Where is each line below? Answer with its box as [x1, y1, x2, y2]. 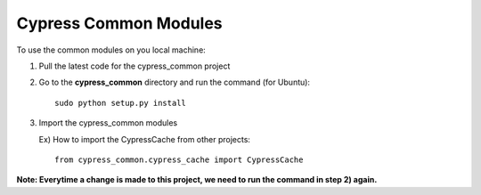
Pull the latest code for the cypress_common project [38, 61, 231, 71]
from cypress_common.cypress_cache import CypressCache [54, 154, 304, 165]
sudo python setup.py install [54, 98, 187, 108]
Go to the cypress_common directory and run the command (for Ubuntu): [38, 77, 311, 88]
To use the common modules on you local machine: [16, 45, 207, 55]
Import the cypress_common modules [38, 118, 178, 128]
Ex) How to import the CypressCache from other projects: [38, 134, 251, 144]
